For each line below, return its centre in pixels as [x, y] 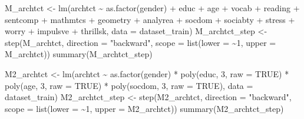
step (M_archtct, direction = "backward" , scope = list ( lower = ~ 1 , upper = [141, 42]
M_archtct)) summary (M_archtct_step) [79, 54]
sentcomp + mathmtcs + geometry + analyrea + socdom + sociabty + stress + [150, 19]
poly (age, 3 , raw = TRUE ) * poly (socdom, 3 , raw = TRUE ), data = [129, 85]
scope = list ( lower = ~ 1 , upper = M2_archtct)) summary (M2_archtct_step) [144, 108]
